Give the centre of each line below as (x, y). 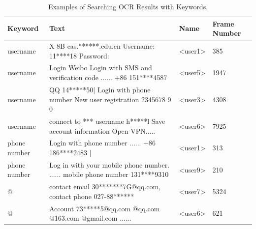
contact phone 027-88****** (92, 196)
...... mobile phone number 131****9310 (109, 174)
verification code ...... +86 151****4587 (108, 77)
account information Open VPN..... (102, 130)
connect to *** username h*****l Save (107, 121)
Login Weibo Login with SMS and (100, 68)
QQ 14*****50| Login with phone (100, 89)
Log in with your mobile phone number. (109, 164)
